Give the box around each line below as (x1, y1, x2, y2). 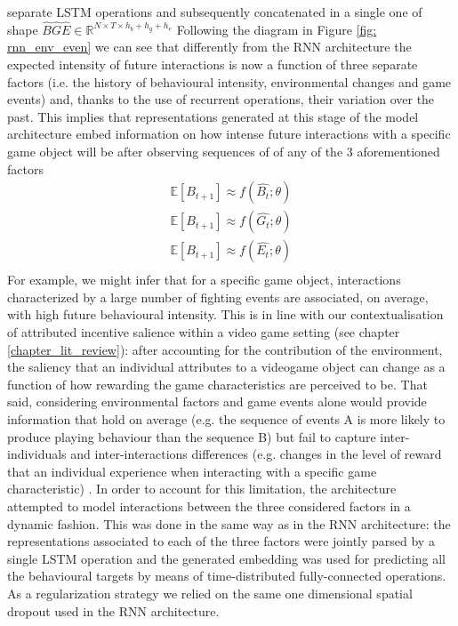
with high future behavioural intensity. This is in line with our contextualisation (7, 305, 444, 324)
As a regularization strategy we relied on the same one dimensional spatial (7, 583, 413, 602)
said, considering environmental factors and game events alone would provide (7, 392, 427, 411)
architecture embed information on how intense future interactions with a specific (7, 124, 451, 143)
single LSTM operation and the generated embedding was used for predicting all (7, 549, 446, 567)
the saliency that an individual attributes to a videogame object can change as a (7, 357, 446, 376)
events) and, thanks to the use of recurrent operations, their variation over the (7, 90, 435, 108)
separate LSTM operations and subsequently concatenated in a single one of (7, 3, 422, 20)
